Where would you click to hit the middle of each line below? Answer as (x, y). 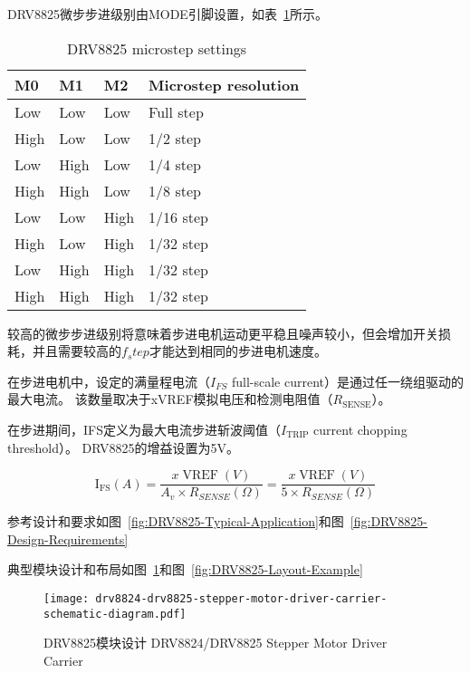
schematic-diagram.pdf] (115, 614)
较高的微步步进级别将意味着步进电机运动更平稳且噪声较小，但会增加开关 (223, 333)
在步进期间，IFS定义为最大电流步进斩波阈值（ (144, 429)
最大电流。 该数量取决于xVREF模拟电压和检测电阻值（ (170, 399)
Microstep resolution (224, 84)
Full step (176, 111)
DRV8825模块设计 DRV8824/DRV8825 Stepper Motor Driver (216, 643)
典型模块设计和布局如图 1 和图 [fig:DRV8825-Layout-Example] (185, 569)
